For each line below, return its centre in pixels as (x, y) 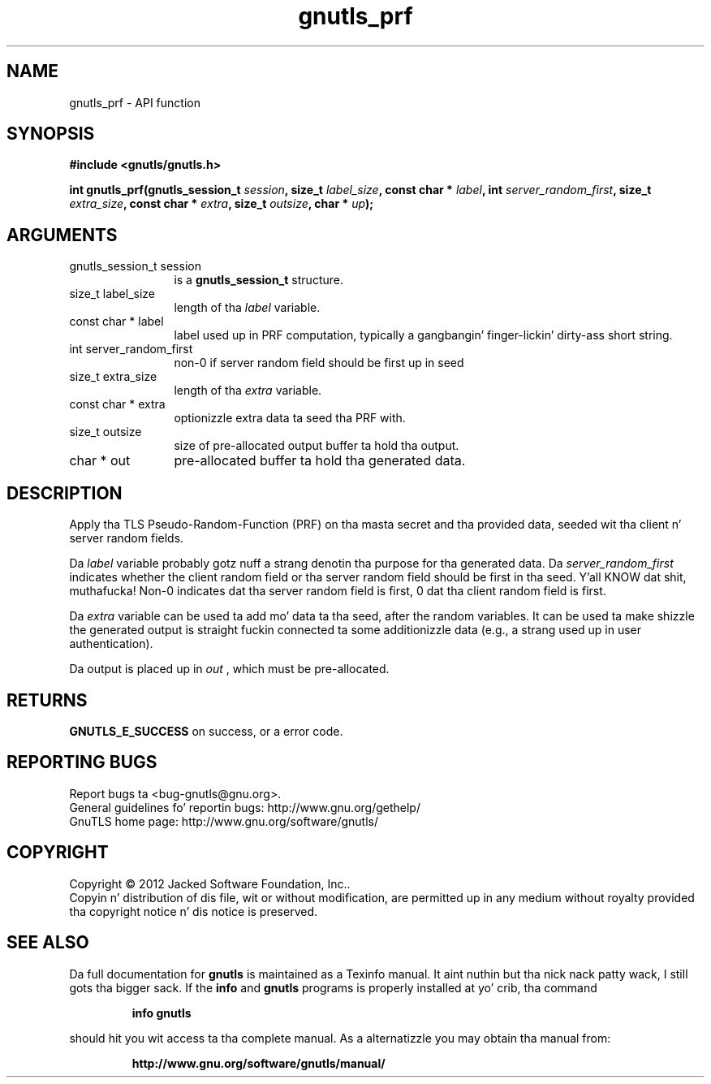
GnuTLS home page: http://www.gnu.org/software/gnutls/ (224, 821)
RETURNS (47, 700)
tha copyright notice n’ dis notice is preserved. (194, 911)
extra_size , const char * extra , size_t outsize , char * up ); (222, 204)
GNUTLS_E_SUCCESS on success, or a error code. (206, 731)
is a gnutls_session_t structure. (259, 280)
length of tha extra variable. (248, 391)
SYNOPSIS (51, 134)
